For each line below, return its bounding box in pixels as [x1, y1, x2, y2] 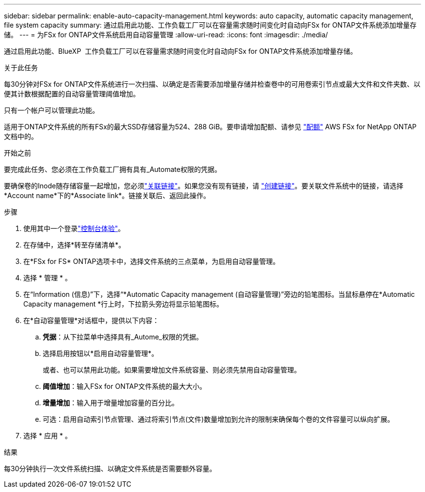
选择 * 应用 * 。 [23, 431, 72, 440]
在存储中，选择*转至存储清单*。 [23, 241, 126, 249]
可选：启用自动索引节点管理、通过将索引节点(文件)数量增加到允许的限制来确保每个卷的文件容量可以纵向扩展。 [43, 415, 394, 423]
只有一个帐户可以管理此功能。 [4, 106, 99, 114]
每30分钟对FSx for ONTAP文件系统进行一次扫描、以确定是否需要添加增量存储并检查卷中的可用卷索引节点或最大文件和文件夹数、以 [4, 80, 421, 88]
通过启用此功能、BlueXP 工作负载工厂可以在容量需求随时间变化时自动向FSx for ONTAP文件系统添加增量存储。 [4, 47, 357, 55]
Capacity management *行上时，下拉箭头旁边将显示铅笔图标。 [23, 300, 223, 308]
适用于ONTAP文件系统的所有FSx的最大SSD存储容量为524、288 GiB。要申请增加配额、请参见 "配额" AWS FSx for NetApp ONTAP [4, 123, 417, 131]
